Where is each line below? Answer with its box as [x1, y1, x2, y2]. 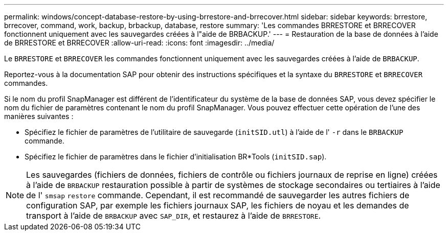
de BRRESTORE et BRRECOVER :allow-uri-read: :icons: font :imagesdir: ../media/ [4, 38, 275, 47]
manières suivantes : [4, 112, 74, 121]
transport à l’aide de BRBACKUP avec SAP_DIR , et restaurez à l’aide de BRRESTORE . [26, 210, 321, 221]
